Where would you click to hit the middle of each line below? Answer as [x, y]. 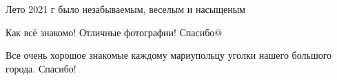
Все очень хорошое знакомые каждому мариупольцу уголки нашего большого [169, 55]
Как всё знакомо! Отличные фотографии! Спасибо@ [114, 32]
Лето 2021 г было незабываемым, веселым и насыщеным [125, 9]
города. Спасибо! [41, 68]
